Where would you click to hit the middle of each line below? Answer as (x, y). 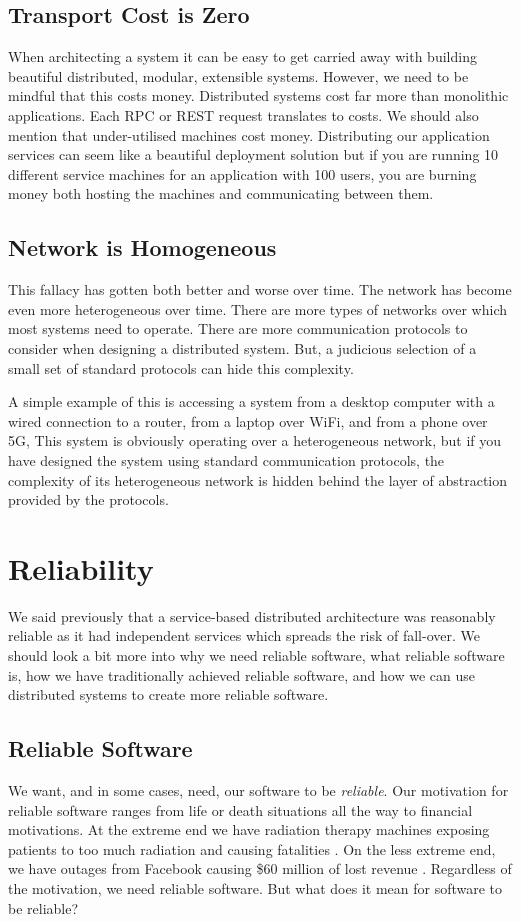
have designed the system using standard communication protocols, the (226, 459)
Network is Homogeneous (142, 247)
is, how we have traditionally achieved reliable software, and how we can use (241, 674)
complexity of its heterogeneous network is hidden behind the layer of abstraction (258, 479)
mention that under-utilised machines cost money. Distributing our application (249, 134)
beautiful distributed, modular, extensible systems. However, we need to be (238, 75)
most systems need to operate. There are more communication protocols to (238, 328)
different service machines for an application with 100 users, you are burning (242, 173)
